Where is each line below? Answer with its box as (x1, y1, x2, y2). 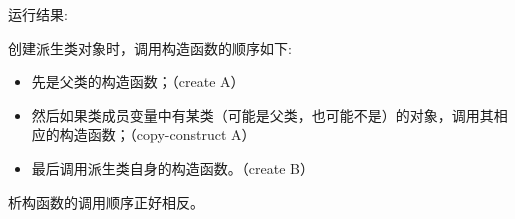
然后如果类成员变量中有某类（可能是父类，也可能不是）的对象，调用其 (31, 104, 494, 125)
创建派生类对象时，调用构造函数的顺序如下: (8, 37, 292, 58)
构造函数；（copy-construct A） (59, 124, 256, 145)
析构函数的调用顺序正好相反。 (8, 191, 204, 212)
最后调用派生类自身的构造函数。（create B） (31, 157, 314, 178)
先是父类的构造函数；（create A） (31, 71, 245, 92)
